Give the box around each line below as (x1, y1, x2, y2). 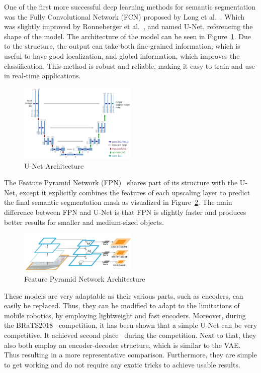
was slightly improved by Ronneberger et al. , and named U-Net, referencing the (4, 21, 253, 32)
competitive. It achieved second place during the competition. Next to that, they (4, 330, 256, 340)
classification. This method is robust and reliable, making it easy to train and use (4, 60, 255, 71)
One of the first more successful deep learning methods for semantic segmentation (4, 2, 255, 12)
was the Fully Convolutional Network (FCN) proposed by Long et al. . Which (4, 11, 245, 22)
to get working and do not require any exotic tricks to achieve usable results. (4, 359, 240, 369)
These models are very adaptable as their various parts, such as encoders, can (4, 290, 243, 301)
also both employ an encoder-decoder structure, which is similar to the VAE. (4, 339, 241, 350)
